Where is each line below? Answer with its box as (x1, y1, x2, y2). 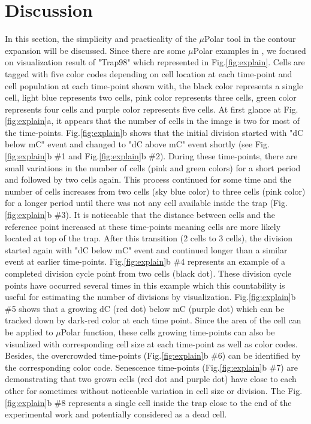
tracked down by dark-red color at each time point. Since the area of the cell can (5, 314, 301, 326)
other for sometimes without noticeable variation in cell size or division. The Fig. (5, 384, 303, 396)
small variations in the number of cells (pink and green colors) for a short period (5, 161, 301, 174)
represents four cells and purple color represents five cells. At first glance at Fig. (5, 102, 298, 115)
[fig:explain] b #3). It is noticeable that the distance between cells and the (5, 208, 275, 221)
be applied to (5, 325, 53, 338)
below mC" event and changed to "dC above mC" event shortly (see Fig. (5, 138, 270, 150)
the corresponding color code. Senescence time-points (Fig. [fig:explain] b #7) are (5, 361, 298, 373)
